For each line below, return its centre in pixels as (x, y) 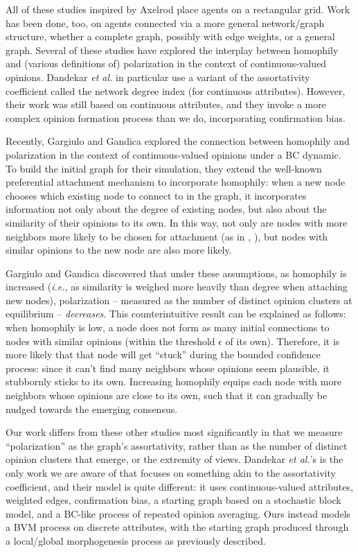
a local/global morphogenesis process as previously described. (136, 540)
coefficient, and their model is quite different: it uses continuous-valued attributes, (179, 486)
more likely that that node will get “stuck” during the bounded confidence (163, 354)
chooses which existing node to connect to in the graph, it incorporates (156, 195)
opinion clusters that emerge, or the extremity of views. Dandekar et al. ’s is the (174, 459)
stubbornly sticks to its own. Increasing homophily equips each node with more (174, 381)
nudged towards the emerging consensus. (92, 409)
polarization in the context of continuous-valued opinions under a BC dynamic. (173, 154)
